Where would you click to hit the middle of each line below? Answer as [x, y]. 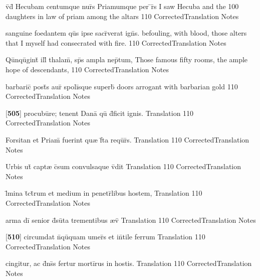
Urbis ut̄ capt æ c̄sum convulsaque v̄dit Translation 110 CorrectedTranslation [123, 166]
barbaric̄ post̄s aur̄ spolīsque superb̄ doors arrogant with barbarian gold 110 [122, 86]
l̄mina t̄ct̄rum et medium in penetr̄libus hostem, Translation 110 [104, 193]
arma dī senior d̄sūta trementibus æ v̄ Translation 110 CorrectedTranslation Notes [131, 220]
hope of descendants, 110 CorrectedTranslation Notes [87, 69]
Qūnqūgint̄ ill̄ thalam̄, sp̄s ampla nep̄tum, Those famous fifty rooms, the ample [127, 59]
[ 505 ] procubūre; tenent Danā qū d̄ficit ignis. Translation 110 [100, 113]
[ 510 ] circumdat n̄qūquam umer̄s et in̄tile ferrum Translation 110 [105, 237]
